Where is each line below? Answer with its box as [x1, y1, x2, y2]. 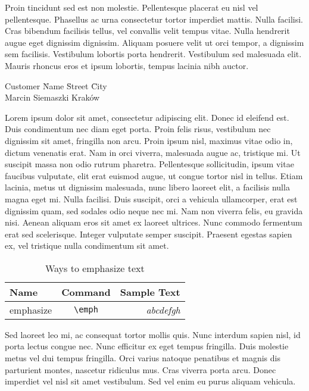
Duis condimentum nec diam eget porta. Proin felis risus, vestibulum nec [5, 123, 271, 135]
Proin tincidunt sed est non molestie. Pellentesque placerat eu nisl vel [5, 1, 258, 13]
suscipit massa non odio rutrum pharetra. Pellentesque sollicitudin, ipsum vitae [5, 158, 294, 170]
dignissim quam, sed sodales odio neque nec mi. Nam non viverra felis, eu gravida [5, 204, 303, 217]
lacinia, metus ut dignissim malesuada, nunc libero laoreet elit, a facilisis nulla [5, 181, 290, 193]
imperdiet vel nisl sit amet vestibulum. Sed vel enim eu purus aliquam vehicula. [5, 375, 296, 387]
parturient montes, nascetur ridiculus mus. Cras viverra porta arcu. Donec [5, 363, 276, 376]
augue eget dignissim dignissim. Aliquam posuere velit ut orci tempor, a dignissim [5, 36, 304, 48]
